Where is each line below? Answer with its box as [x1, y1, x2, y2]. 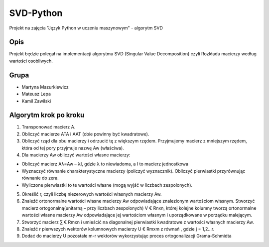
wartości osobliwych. [9, 58, 53, 64]
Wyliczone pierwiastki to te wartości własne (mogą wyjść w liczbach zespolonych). [21, 182, 193, 188]
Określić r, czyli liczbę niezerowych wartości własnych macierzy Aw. [21, 191, 162, 197]
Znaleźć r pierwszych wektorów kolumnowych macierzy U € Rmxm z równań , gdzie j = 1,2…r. [21, 226, 215, 232]
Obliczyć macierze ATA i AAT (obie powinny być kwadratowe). [21, 131, 149, 137]
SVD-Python [9, 7, 63, 18]
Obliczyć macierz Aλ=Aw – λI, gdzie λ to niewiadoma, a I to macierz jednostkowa [21, 161, 189, 167]
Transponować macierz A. [21, 124, 76, 130]
